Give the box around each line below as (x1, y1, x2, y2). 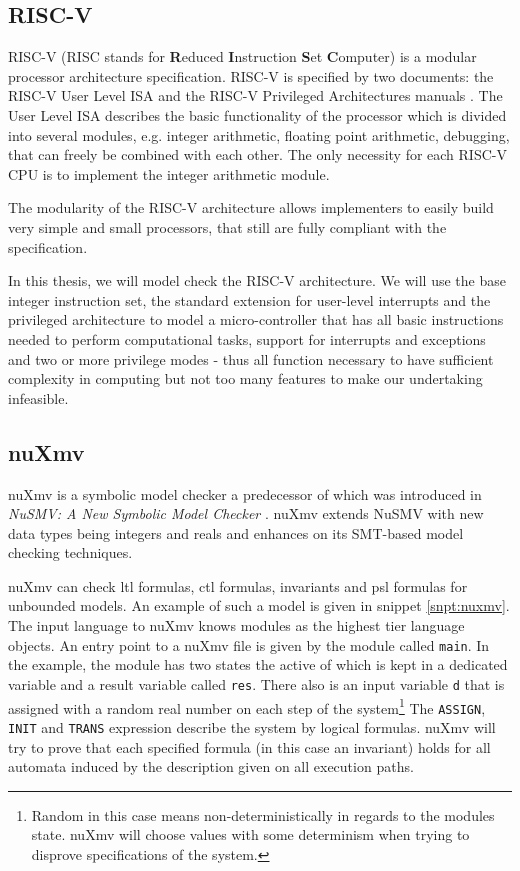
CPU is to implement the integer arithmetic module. (8, 163, 330, 184)
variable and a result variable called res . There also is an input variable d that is (8, 673, 505, 694)
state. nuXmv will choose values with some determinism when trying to (31, 824, 470, 845)
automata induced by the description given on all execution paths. (8, 756, 414, 777)
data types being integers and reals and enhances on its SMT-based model (8, 522, 464, 543)
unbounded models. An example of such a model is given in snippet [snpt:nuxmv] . (8, 595, 510, 616)
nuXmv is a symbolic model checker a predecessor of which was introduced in (8, 483, 482, 504)
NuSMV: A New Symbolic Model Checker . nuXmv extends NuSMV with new (8, 503, 484, 524)
